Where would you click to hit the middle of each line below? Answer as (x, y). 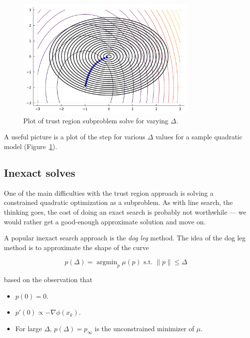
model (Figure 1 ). (31, 146)
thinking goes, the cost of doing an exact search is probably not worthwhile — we (125, 212)
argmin (107, 262)
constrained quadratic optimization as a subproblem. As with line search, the (118, 202)
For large (29, 328)
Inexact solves (40, 172)
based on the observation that (48, 279)
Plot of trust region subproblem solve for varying (96, 120)
